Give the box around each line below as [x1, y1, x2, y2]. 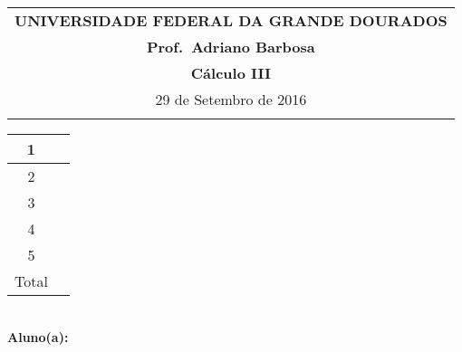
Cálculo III [190, 62, 271, 83]
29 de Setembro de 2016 [155, 89, 307, 109]
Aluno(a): [7, 327, 69, 346]
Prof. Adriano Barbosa [146, 36, 315, 57]
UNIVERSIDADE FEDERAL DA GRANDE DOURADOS [14, 10, 448, 31]
